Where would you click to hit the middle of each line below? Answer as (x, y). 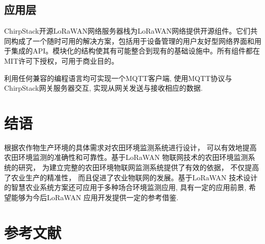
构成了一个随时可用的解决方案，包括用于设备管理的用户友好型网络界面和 (132, 40)
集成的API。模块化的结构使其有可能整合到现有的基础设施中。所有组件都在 (136, 51)
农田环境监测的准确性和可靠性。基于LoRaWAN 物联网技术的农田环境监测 (126, 157)
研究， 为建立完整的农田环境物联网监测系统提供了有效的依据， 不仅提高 (139, 167)
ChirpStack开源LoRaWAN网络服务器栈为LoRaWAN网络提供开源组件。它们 (127, 31)
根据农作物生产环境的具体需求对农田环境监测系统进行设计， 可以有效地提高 (130, 147)
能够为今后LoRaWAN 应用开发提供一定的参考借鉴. (95, 197)
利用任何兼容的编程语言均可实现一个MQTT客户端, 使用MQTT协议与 (118, 78)
